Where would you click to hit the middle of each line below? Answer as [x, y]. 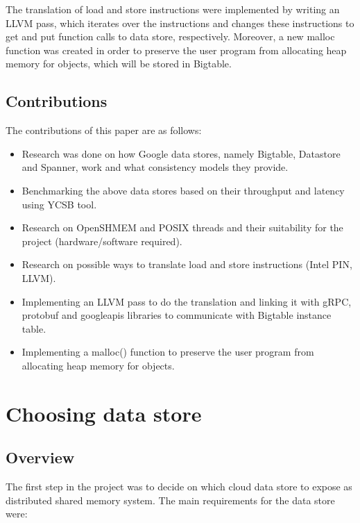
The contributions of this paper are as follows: [104, 130]
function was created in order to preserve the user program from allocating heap [176, 50]
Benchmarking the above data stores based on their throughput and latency [183, 190]
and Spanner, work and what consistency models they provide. [155, 167]
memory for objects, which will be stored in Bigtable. [119, 64]
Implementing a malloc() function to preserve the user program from [168, 352]
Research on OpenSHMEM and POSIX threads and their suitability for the [182, 227]
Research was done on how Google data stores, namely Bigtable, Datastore [181, 153]
